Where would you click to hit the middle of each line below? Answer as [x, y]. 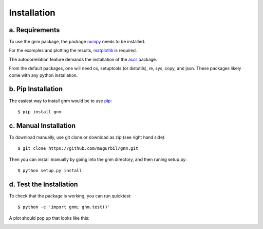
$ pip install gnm [40, 112]
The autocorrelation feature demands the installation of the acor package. [83, 59]
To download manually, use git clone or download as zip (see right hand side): [87, 137]
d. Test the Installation [43, 184]
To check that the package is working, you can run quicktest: [70, 196]
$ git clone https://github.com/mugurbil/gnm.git [78, 149]
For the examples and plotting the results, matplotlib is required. [73, 51]
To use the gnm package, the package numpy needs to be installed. [77, 42]
